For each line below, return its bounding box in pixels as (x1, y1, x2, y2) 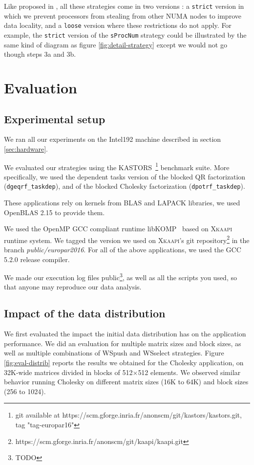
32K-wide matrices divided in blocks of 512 (4, 367, 133, 377)
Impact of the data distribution (4, 306, 166, 321)
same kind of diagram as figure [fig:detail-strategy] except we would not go (4, 39, 227, 49)
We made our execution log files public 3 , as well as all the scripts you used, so (4, 271, 237, 282)
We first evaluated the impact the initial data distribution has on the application (4, 329, 246, 339)
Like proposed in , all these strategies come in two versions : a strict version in (4, 1, 244, 11)
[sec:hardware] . (4, 143, 48, 154)
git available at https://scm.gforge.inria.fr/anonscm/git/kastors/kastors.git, (15, 410, 242, 420)
